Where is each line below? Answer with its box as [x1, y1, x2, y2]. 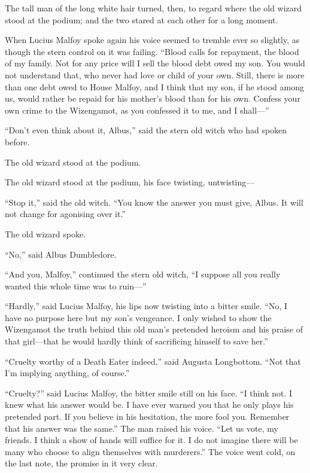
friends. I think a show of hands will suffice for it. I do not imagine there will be [5, 434, 298, 446]
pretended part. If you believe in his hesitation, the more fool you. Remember [5, 410, 290, 423]
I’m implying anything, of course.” [5, 367, 130, 379]
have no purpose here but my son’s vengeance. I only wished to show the [5, 311, 272, 324]
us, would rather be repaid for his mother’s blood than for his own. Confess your [5, 92, 300, 105]
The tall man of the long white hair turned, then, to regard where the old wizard [5, 2, 302, 14]
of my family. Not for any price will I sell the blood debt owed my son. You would [5, 57, 305, 69]
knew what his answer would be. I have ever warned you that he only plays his [5, 398, 294, 411]
